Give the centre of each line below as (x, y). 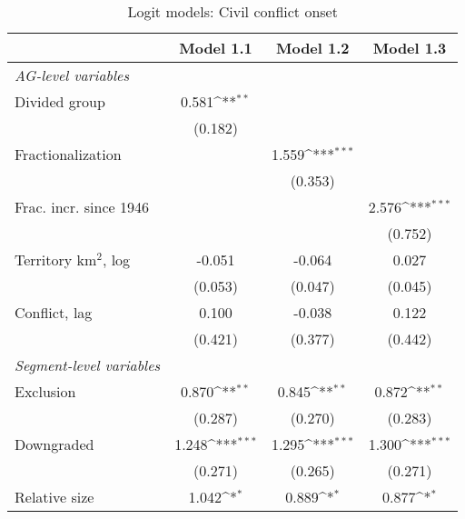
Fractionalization (68, 154)
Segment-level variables (88, 365)
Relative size (54, 497)
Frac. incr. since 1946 (82, 207)
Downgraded (54, 444)
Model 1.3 (410, 48)
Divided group (60, 101)
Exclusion (45, 391)
